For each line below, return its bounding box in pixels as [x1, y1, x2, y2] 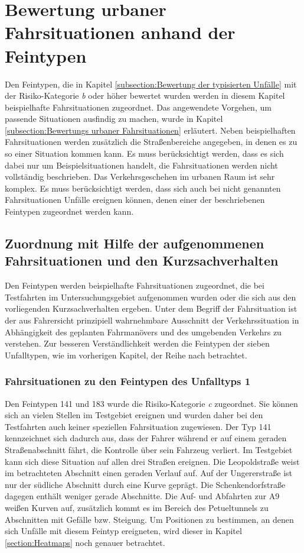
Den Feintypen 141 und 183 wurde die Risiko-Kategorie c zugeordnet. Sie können [5, 397, 298, 409]
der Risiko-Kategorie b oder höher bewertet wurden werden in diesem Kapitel [5, 89, 285, 102]
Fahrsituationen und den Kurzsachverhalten [5, 251, 279, 270]
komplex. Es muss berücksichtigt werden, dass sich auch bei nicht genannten [5, 182, 281, 194]
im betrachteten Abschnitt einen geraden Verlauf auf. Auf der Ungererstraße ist [5, 467, 293, 479]
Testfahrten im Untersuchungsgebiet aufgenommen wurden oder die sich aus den [5, 290, 296, 303]
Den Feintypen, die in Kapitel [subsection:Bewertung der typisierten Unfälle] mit [5, 77, 297, 90]
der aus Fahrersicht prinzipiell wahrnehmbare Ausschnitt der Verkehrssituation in [5, 314, 299, 326]
